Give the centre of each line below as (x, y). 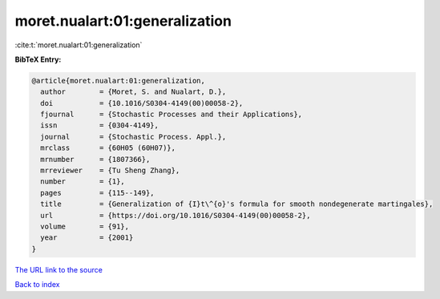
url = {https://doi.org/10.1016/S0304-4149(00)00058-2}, (176, 215)
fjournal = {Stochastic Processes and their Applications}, (172, 115)
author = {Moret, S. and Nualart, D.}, (133, 92)
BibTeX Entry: (38, 59)
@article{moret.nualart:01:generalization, (119, 81)
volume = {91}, (85, 226)
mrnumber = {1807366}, (95, 159)
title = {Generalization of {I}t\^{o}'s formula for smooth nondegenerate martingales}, (237, 204)
